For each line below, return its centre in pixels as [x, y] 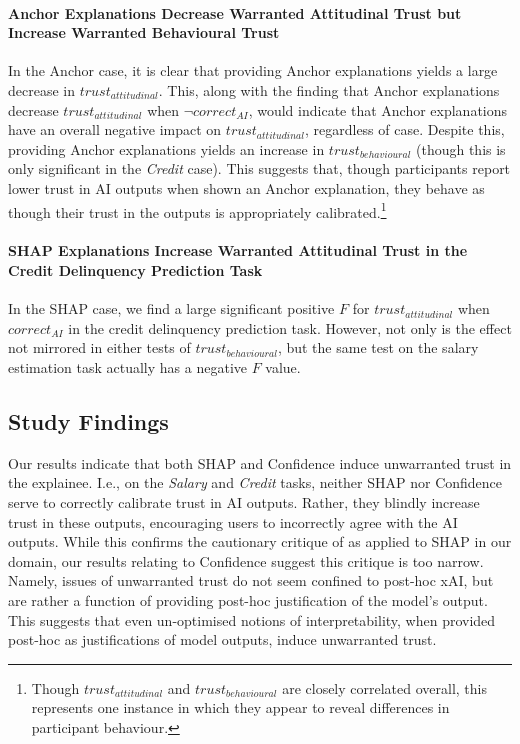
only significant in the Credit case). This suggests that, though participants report [259, 168]
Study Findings [88, 420]
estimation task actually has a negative [127, 366]
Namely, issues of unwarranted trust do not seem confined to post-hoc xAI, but [251, 580]
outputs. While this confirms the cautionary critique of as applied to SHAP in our [260, 541]
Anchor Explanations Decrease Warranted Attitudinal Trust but [235, 12]
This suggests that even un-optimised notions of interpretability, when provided [252, 619]
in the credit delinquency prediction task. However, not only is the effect [290, 327]
